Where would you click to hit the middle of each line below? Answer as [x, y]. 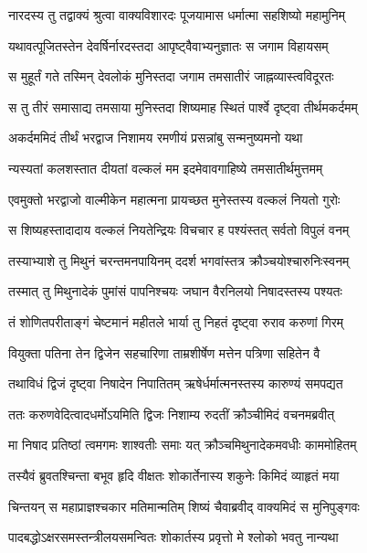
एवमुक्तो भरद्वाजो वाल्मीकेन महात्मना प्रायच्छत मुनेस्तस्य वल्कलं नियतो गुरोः [174, 199]
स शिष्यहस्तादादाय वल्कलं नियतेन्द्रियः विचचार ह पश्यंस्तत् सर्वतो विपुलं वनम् [179, 230]
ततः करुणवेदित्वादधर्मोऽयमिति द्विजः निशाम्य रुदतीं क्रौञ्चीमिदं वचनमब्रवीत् [172, 414]
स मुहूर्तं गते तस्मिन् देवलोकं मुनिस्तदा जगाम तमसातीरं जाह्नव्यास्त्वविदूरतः [171, 76]
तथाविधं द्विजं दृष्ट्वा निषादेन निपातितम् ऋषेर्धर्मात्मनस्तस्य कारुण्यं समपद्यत [176, 383]
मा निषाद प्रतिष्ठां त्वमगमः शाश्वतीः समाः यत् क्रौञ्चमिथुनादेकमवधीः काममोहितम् [183, 445]
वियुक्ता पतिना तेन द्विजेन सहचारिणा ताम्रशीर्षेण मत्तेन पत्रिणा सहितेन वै [164, 352]
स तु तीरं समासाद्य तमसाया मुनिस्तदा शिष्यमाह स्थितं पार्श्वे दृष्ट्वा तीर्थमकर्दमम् [183, 106]
